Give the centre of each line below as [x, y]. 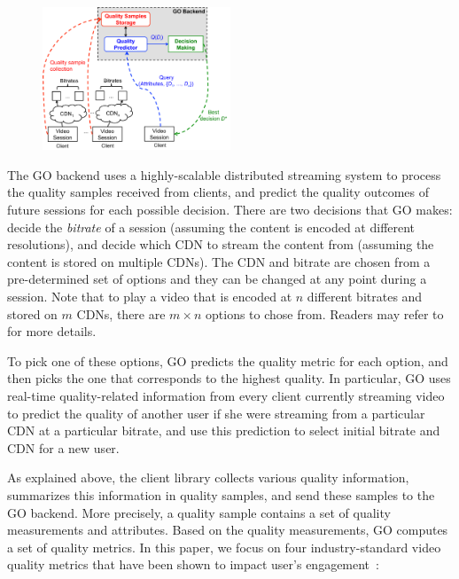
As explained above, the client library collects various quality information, [208, 477]
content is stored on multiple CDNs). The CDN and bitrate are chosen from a [219, 261]
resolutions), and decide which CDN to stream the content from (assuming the [221, 244]
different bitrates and [365, 297]
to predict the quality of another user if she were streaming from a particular [216, 413]
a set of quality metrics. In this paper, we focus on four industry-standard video [224, 547]
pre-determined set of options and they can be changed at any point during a [217, 279]
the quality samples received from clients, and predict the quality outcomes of [218, 192]
